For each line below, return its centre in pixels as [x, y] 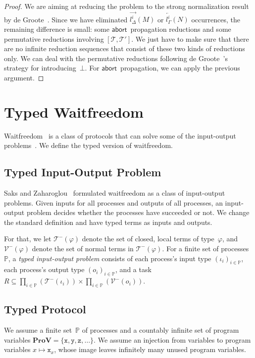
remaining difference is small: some [57, 29]
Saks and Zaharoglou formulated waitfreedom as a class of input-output [115, 192]
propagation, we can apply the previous [180, 68]
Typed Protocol [45, 309]
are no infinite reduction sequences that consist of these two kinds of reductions [125, 48]
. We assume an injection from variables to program [172, 339]
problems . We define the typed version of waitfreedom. [88, 145]
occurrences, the [216, 19]
